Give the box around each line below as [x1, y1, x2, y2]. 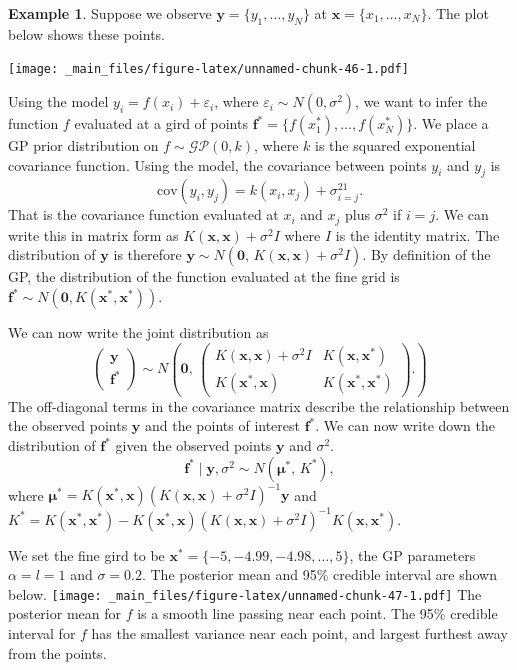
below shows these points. [8, 23, 166, 44]
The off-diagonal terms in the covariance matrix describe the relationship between [8, 395, 510, 416]
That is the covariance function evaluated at [8, 204, 279, 225]
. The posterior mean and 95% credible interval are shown [141, 564, 497, 585]
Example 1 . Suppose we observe [8, 3, 212, 23]
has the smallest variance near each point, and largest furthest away [91, 623, 508, 644]
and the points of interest [145, 415, 301, 436]
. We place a [413, 113, 489, 134]
